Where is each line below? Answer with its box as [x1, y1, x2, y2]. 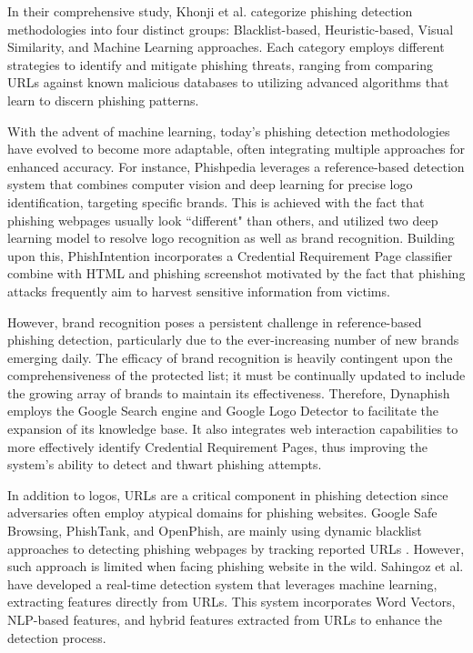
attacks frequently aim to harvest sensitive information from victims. [7, 281, 390, 300]
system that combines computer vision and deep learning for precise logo [7, 175, 413, 194]
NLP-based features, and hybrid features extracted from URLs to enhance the [7, 610, 443, 628]
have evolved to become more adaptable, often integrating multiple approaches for [7, 139, 466, 158]
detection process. [7, 628, 106, 647]
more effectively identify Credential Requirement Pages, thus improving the [7, 437, 428, 456]
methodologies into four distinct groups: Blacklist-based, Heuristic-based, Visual [7, 19, 454, 38]
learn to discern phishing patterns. [7, 90, 199, 109]
